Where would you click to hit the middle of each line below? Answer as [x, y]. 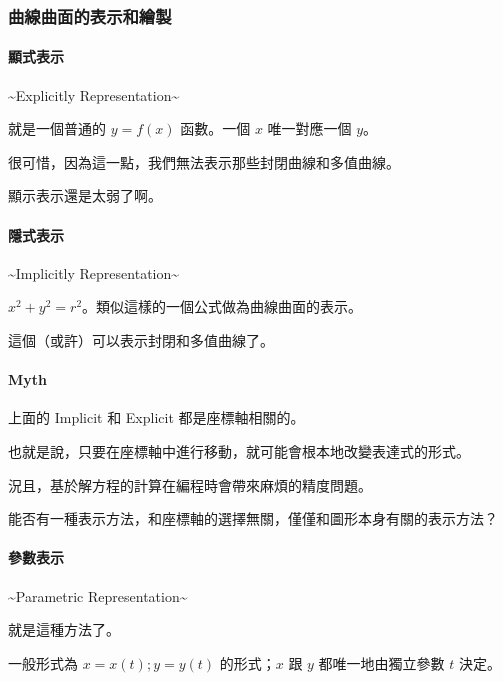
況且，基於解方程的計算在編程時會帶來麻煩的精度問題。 [190, 484]
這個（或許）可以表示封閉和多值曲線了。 [141, 340]
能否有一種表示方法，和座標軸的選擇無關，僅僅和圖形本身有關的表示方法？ [253, 518]
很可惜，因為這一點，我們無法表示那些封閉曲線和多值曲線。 [204, 161]
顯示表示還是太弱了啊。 [85, 195]
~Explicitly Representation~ [94, 94]
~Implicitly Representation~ [94, 272]
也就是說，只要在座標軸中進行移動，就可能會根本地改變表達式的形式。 [239, 450]
